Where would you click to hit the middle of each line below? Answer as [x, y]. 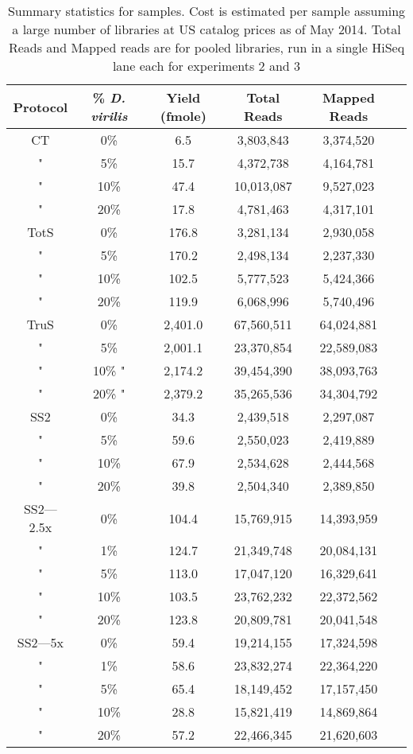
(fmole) [183, 116]
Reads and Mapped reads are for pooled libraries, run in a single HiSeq [206, 47]
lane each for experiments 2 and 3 [206, 66]
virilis [109, 116]
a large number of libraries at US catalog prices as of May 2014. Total [206, 29]
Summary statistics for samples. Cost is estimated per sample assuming [206, 11]
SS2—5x [40, 642]
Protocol [41, 107]
